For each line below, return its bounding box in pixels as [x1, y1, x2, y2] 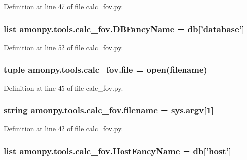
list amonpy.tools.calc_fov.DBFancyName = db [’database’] [4, 22, 245, 35]
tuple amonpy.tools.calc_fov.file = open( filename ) [4, 63, 207, 76]
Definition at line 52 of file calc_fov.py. [4, 42, 123, 52]
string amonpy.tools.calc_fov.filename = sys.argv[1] [4, 104, 214, 116]
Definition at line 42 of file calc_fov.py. [4, 123, 123, 134]
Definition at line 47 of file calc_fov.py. [4, 1, 123, 11]
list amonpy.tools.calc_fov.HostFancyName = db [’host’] [4, 144, 231, 157]
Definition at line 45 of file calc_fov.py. [4, 82, 123, 93]
